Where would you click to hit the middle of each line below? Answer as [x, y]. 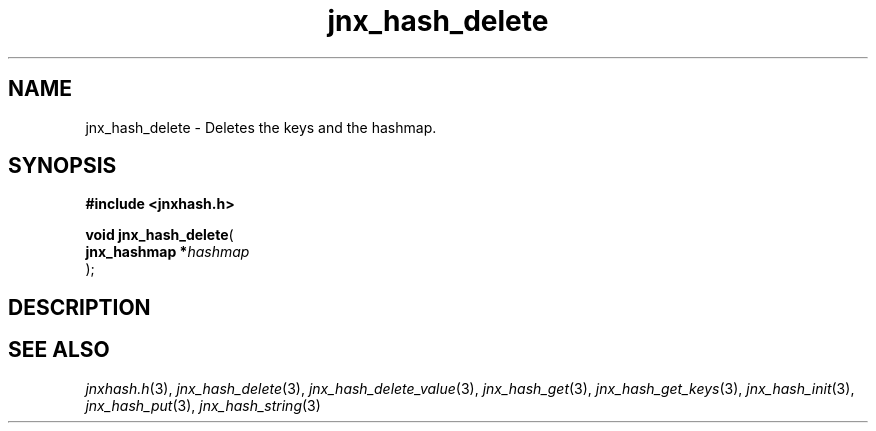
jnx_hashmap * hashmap [167, 252]
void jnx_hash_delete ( [159, 235]
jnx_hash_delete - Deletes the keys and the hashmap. [261, 127]
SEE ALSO [59, 350]
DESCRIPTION [79, 307]
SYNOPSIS [62, 166]
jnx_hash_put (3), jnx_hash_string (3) [203, 405]
